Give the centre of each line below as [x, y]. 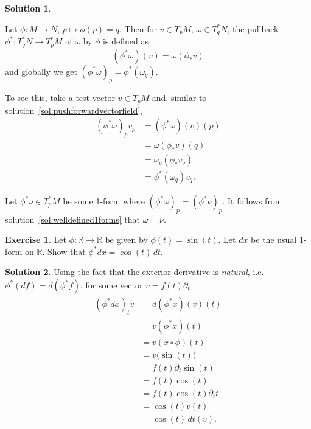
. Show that [64, 251]
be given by [126, 239]
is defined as [126, 41]
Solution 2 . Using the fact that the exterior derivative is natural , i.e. [135, 272]
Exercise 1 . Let [36, 239]
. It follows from [252, 201]
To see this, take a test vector [60, 98]
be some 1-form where [104, 201]
